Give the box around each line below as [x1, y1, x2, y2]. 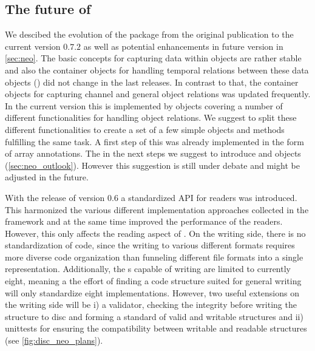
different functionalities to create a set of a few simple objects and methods [5, 123, 285, 135]
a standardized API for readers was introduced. [121, 191, 297, 203]
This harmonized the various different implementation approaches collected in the [5, 203, 309, 216]
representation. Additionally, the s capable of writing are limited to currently [5, 262, 291, 275]
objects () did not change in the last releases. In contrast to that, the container [5, 75, 299, 88]
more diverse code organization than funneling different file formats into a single [5, 250, 303, 263]
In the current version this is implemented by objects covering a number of [5, 99, 283, 112]
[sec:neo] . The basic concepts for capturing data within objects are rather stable [5, 52, 302, 64]
